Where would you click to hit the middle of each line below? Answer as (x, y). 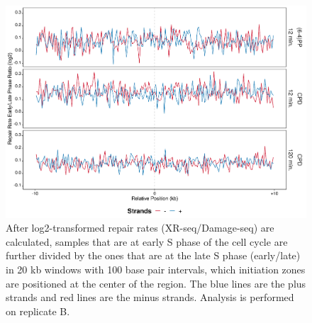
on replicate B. (38, 311)
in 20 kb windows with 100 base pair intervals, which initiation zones (156, 270)
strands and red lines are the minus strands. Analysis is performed (150, 297)
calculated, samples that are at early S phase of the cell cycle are (147, 241)
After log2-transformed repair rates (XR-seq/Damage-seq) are (140, 228)
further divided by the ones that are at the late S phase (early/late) (153, 255)
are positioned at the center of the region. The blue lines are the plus (156, 283)
